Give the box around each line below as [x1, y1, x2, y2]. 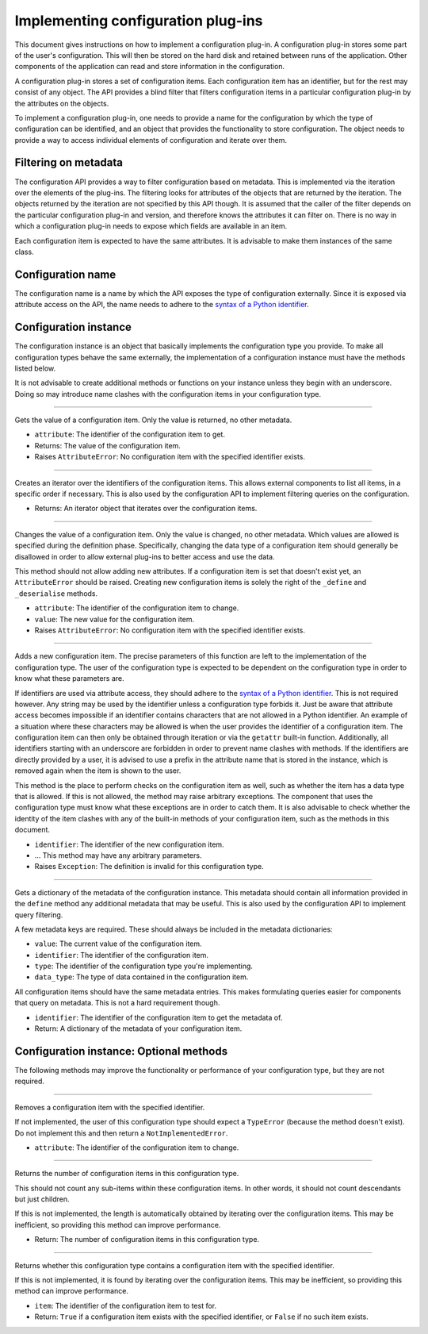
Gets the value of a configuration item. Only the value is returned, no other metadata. [14, 415, 292, 425]
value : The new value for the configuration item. [34, 614, 194, 624]
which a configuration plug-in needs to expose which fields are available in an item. [14, 221, 288, 231]
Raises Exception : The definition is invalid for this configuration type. [34, 862, 265, 871]
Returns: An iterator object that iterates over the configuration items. [34, 504, 258, 513]
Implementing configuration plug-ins [14, 12, 263, 29]
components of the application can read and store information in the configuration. [14, 62, 285, 71]
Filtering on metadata [14, 156, 123, 170]
